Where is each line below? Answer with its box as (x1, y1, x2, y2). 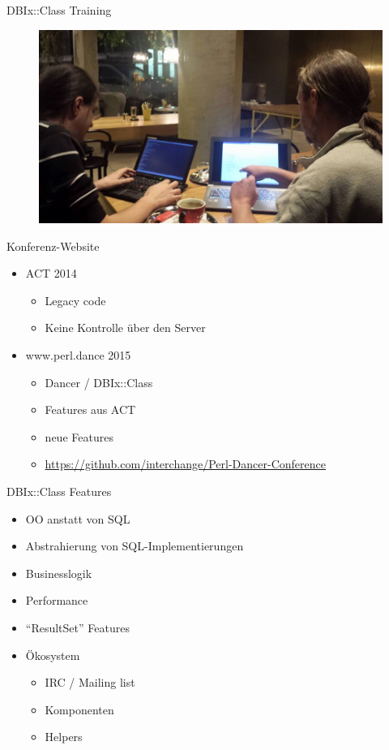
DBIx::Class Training (6, 2, 112, 18)
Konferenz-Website (6, 237, 100, 254)
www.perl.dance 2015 (25, 347, 131, 364)
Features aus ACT (45, 401, 136, 418)
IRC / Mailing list (45, 674, 135, 691)
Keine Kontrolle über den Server (45, 319, 206, 336)
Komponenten (45, 700, 114, 718)
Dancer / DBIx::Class (45, 373, 153, 390)
